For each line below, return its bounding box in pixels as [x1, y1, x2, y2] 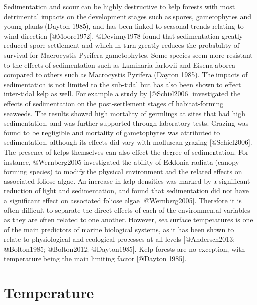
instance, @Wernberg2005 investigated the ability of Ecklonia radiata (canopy [4, 156, 239, 167]
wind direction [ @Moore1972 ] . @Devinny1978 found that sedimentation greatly [4, 30, 243, 41]
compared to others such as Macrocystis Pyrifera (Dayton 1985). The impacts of [4, 69, 248, 80]
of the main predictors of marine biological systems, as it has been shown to [4, 224, 234, 234]
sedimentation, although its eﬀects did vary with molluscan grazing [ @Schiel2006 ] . [4, 137, 252, 147]
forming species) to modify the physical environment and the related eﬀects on [4, 166, 242, 176]
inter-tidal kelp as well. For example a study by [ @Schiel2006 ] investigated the [4, 88, 241, 99]
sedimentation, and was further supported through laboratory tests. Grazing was [4, 118, 249, 128]
